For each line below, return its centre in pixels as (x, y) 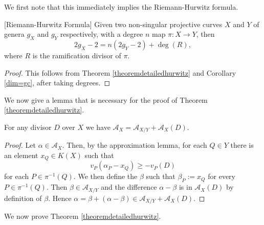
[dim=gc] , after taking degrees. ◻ (57, 83)
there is (242, 145)
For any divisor (28, 127)
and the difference (129, 187)
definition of (23, 198)
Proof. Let (20, 145)
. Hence (60, 198)
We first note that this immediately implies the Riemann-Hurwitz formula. (121, 7)
